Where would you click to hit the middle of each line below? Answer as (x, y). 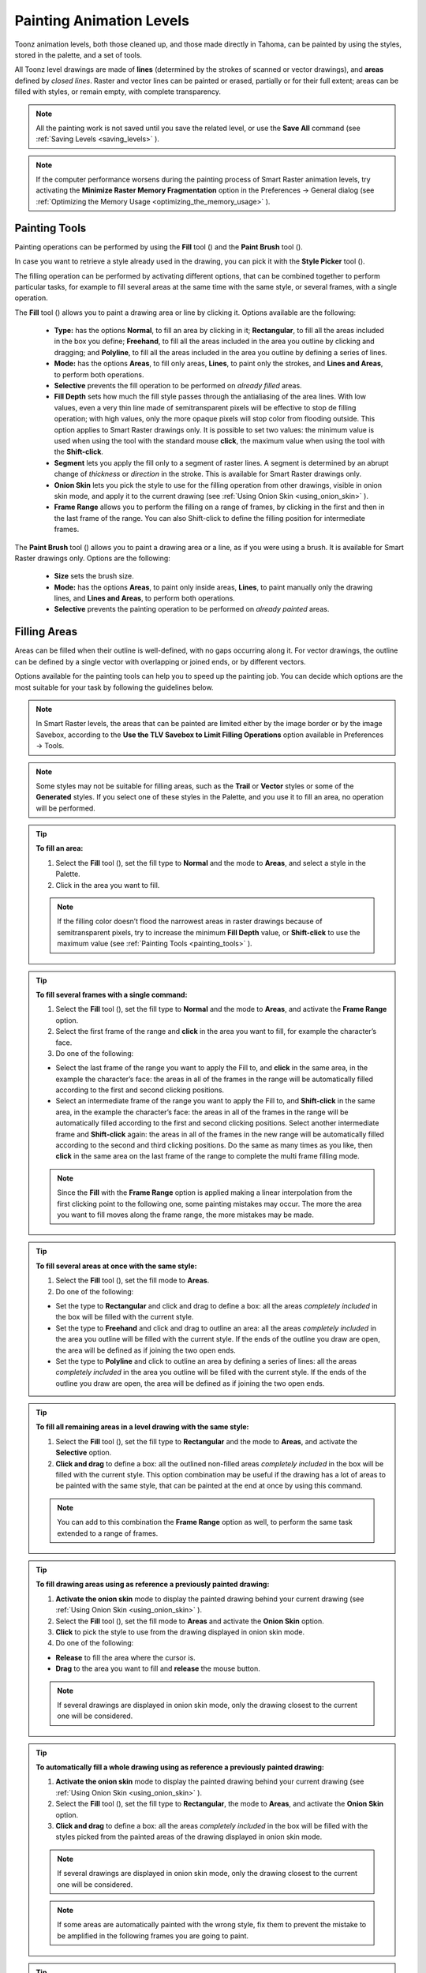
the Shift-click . (79, 452)
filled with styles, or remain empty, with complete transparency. (118, 92)
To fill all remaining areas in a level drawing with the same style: (142, 1427)
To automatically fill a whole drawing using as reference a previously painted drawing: (180, 1767)
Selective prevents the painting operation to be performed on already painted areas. (192, 609)
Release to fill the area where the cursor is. (126, 1657)
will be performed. (66, 808)
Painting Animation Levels (102, 21)
